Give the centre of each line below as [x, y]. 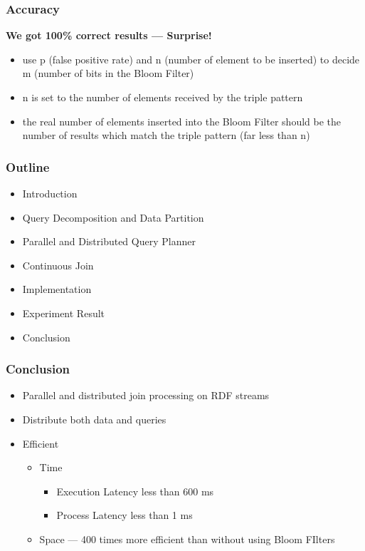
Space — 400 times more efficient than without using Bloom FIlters [187, 539]
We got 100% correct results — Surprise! [109, 35]
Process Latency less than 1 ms [125, 515]
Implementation [57, 289]
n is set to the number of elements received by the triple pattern [163, 97]
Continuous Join [58, 265]
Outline [28, 166]
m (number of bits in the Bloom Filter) [108, 73]
